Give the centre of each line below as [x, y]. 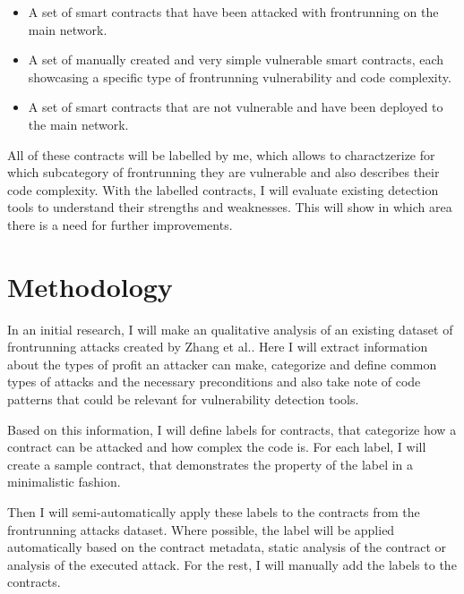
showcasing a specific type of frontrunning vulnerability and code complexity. [240, 76]
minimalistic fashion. [64, 482]
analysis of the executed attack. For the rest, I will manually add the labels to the [232, 564]
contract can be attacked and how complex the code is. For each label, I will [217, 447]
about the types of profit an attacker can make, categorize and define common [222, 364]
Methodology [90, 286]
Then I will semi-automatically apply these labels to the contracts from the [214, 512]
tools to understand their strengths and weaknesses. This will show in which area [230, 207]
